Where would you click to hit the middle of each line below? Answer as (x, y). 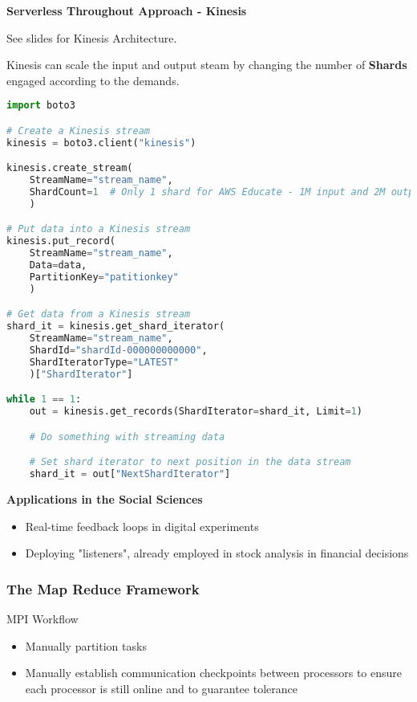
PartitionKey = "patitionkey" (104, 277)
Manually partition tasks (86, 645)
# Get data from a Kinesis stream (99, 314)
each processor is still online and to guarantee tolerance (161, 688)
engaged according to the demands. (93, 80)
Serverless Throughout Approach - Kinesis (127, 10)
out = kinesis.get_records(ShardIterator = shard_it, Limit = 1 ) (196, 412)
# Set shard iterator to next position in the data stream (190, 462)
